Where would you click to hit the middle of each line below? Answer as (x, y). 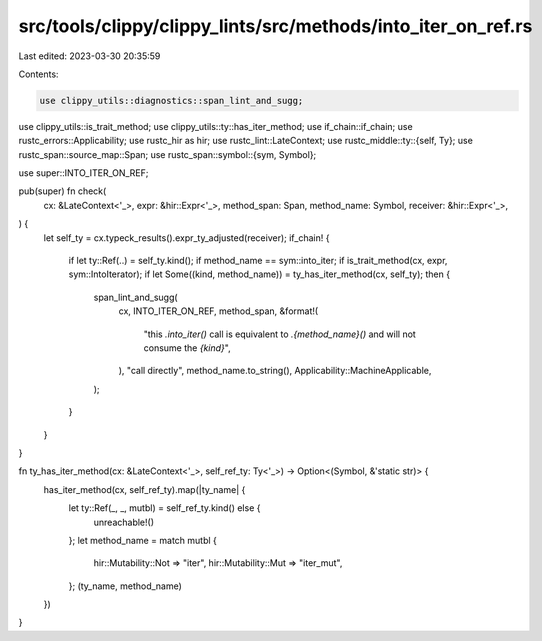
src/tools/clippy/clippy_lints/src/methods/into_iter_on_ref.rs (275, 26)
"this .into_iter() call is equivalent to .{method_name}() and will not (280, 334)
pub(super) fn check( (62, 191)
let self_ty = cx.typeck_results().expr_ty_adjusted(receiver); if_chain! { (186, 237)
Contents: (38, 74)
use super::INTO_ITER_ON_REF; (83, 173)
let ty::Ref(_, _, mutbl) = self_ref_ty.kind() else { (164, 508)
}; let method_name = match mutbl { (142, 540)
